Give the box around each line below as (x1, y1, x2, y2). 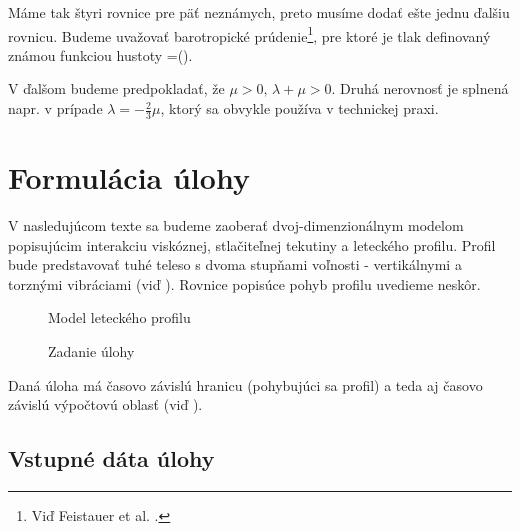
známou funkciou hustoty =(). (8, 44, 193, 65)
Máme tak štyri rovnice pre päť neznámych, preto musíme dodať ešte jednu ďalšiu (8, 2, 510, 22)
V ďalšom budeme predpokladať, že (8, 78, 225, 99)
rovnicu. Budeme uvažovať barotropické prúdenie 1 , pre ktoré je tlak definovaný (8, 22, 491, 46)
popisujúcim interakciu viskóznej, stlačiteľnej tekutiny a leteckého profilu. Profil (8, 234, 496, 255)
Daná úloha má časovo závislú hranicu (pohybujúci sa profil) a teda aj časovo (8, 374, 483, 395)
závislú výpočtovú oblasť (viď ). (8, 394, 203, 415)
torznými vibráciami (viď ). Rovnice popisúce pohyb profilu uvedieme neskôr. (8, 273, 481, 294)
